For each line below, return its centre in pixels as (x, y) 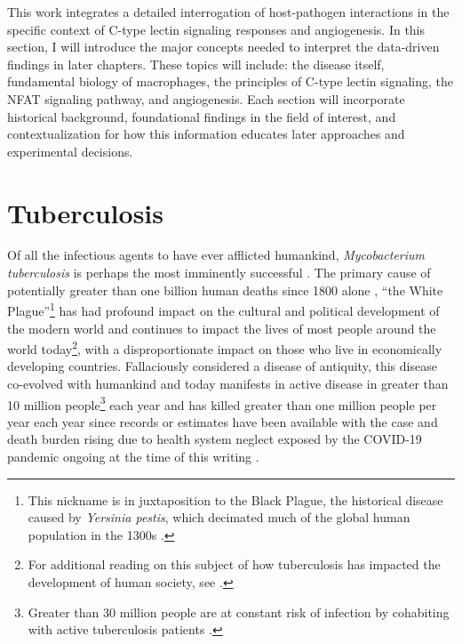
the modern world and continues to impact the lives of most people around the (222, 328)
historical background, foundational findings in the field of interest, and (202, 116)
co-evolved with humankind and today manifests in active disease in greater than (228, 383)
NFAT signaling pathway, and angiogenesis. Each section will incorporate (206, 98)
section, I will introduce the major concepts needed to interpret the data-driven (223, 47)
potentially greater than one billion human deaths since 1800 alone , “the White (225, 290)
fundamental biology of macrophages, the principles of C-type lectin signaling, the (231, 81)
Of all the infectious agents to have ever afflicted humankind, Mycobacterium (216, 255)
